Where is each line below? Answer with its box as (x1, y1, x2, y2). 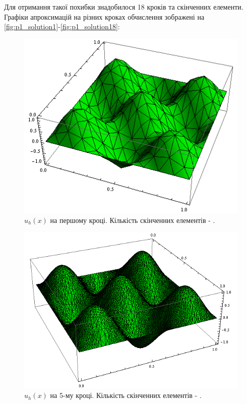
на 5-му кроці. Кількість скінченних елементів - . (50, 390, 202, 400)
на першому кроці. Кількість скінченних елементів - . (50, 214, 215, 225)
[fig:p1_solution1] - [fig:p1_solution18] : (4, 21, 120, 32)
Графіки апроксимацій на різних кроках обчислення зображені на (4, 11, 205, 22)
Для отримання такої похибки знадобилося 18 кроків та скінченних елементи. (4, 2, 243, 12)
